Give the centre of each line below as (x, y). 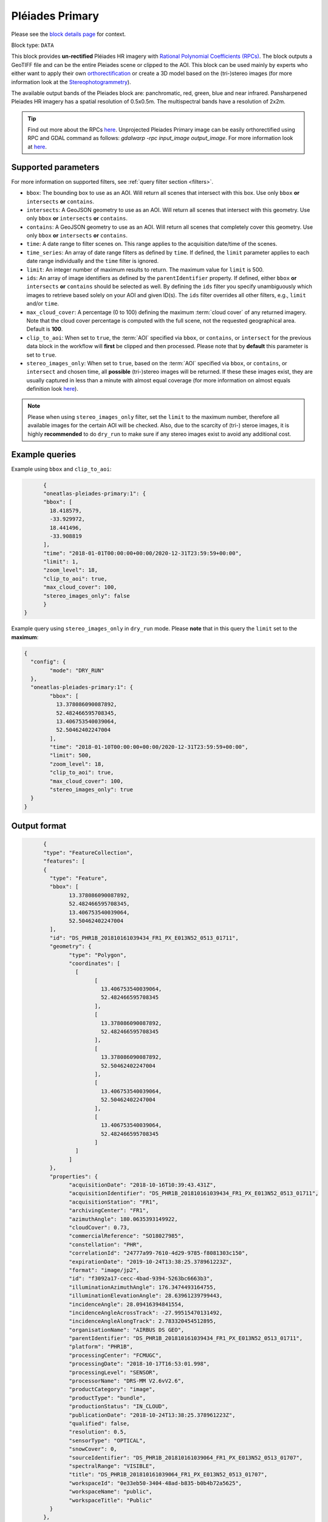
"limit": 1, (61, 562)
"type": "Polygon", (98, 955)
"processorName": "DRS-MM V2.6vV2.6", (127, 1381)
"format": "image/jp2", (104, 1270)
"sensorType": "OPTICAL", (107, 1440)
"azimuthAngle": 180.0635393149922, (124, 1219)
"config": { (48, 662)
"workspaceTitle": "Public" (111, 1500)
